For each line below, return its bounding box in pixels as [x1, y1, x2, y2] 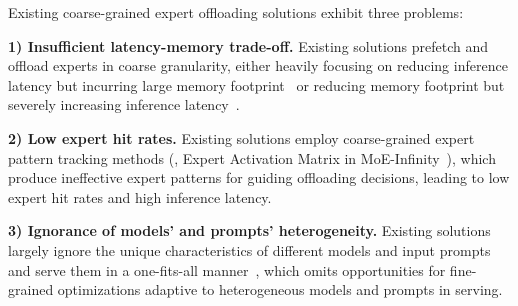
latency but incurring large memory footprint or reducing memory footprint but [8, 74, 505, 95]
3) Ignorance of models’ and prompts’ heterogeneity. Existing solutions [8, 220, 491, 241]
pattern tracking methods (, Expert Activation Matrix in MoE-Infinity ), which [8, 147, 496, 168]
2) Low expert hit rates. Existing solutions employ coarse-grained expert [8, 127, 475, 148]
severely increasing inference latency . [8, 94, 240, 115]
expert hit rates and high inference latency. [8, 186, 272, 207]
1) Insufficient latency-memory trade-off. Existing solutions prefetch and [8, 35, 489, 56]
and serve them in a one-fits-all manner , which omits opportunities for [8, 259, 446, 280]
